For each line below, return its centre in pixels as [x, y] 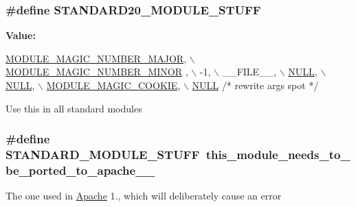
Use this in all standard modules [74, 108]
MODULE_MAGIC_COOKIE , [113, 85]
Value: [21, 35]
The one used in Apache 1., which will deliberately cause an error [144, 196]
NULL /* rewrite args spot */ [255, 85]
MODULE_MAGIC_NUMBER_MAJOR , [96, 58]
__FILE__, [249, 72]
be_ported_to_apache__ [80, 170]
